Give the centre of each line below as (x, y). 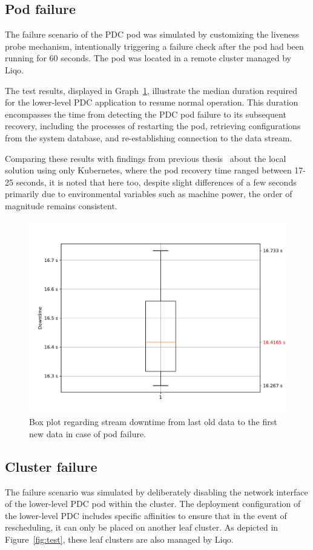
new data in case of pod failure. (88, 433)
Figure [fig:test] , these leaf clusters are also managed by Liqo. (119, 539)
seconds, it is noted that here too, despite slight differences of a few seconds (156, 182)
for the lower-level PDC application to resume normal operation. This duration (152, 102)
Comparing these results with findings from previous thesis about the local (146, 158)
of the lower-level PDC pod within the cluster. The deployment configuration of (153, 504)
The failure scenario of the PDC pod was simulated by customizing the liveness (152, 34)
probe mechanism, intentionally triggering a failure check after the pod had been (154, 46)
